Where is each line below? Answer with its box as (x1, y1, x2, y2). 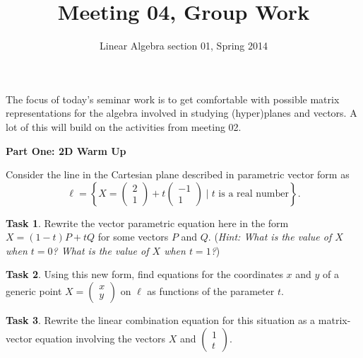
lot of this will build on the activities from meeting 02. (6, 119, 242, 134)
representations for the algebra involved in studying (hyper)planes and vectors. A (6, 105, 357, 120)
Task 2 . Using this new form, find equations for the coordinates (6, 267, 283, 282)
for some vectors (97, 229, 169, 244)
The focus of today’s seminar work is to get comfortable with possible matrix (6, 91, 340, 106)
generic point (6, 284, 62, 299)
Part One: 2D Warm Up (6, 143, 126, 158)
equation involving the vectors (35, 330, 166, 345)
